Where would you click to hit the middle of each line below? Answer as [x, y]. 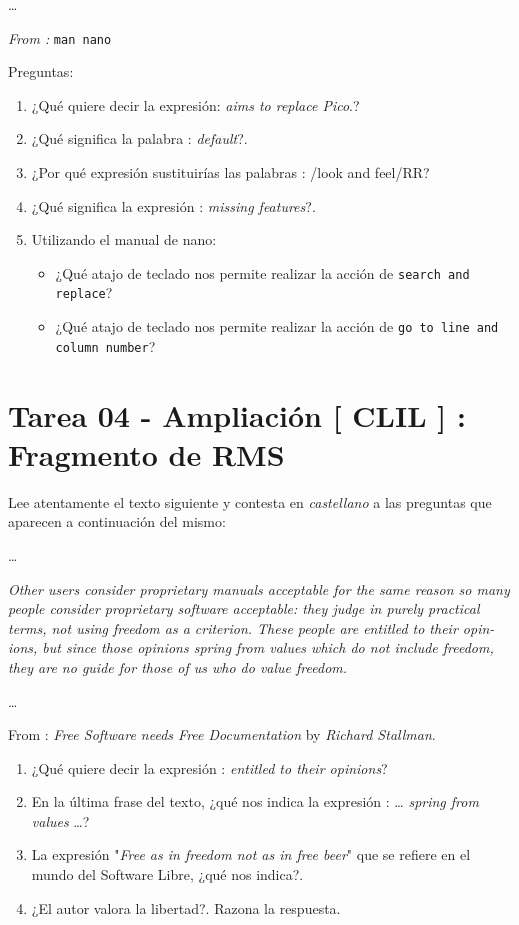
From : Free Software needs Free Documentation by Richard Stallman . [222, 734]
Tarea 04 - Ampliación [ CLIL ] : [237, 414]
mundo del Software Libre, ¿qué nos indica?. [167, 874]
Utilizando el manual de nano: [124, 239]
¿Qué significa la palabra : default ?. [139, 138]
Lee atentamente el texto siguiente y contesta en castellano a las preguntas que [250, 501]
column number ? [105, 345]
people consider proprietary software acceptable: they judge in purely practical [244, 608]
